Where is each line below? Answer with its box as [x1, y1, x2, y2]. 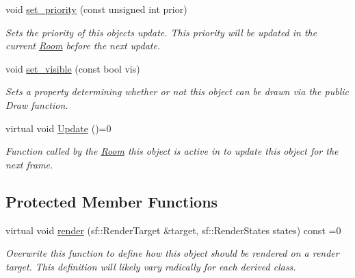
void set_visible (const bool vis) [5, 61, 140, 75]
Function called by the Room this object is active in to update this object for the [5, 144, 339, 158]
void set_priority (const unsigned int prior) [5, 2, 187, 16]
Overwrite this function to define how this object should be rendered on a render [5, 246, 339, 260]
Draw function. [5, 97, 68, 112]
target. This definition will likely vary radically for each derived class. [5, 259, 296, 273]
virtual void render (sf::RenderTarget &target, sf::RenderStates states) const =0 [5, 223, 341, 237]
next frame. [5, 157, 53, 171]
